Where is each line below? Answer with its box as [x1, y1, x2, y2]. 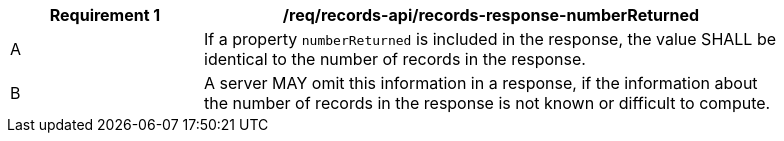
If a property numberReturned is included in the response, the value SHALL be [204, 29, 777, 49]
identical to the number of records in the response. [204, 49, 586, 69]
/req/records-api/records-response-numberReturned [282, 5, 700, 25]
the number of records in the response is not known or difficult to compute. [204, 93, 771, 113]
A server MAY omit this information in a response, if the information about [204, 73, 758, 93]
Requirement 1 [49, 5, 161, 25]
